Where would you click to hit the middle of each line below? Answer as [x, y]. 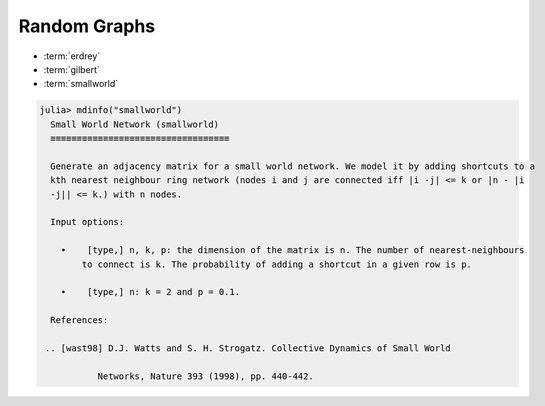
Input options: [87, 222]
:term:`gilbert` [71, 69]
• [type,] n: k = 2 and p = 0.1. [150, 292]
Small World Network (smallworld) [135, 124]
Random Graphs [86, 26]
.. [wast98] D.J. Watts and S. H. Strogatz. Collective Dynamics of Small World [248, 348]
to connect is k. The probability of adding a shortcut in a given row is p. [276, 264]
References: [79, 320]
